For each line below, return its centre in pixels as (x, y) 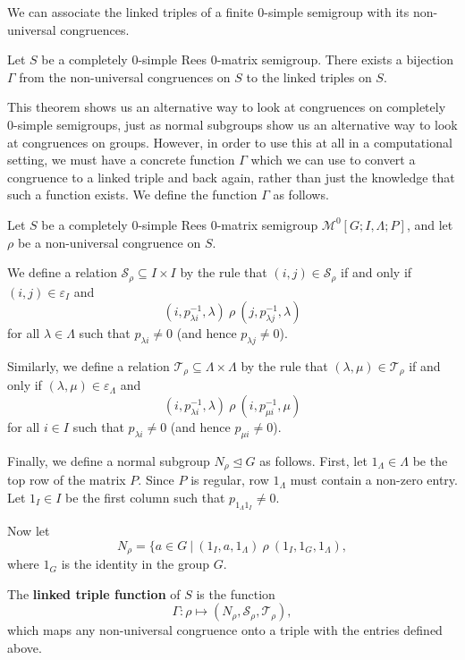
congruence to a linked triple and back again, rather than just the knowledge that (231, 177)
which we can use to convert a (333, 160)
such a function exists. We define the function (132, 195)
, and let (430, 224)
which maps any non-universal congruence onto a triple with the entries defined (225, 630)
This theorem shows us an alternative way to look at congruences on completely (227, 107)
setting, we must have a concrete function (121, 160)
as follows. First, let (313, 460)
